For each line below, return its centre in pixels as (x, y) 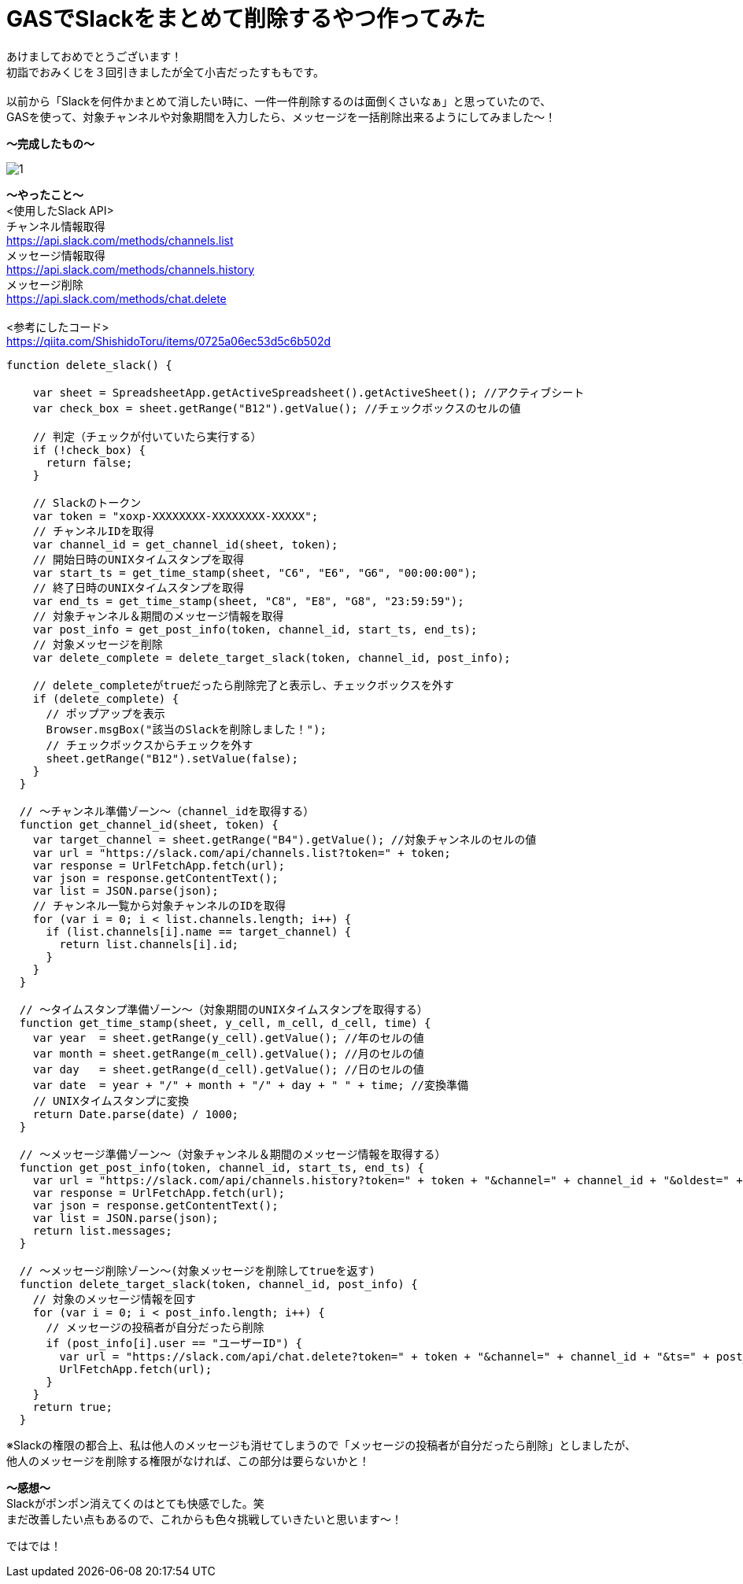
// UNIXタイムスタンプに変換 (111, 1100)
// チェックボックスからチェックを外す (150, 745)
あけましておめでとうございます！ (94, 56)
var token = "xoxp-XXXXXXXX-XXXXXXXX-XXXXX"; (176, 516)
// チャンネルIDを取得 (93, 531)
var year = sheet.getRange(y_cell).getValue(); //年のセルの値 (228, 1038)
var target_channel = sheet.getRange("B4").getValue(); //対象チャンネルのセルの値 (285, 839)
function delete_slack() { (89, 365)
